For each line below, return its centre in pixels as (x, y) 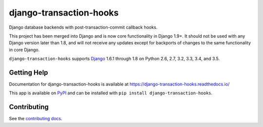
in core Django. (24, 50)
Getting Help (28, 72)
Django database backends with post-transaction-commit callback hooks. (83, 27)
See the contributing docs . (36, 119)
